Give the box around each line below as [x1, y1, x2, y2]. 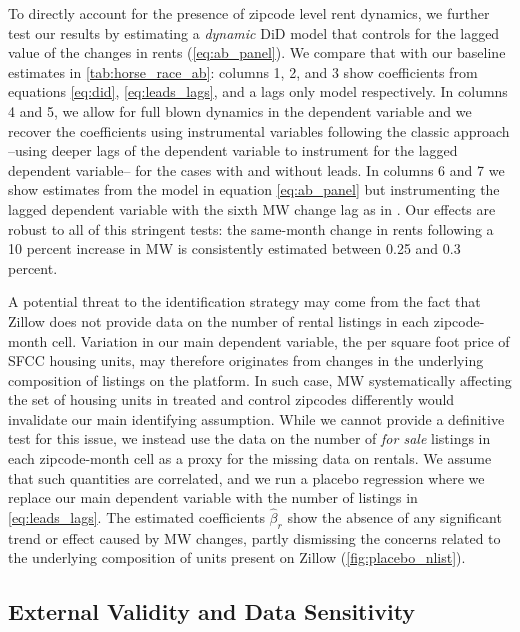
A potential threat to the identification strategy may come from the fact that [8, 291, 481, 312]
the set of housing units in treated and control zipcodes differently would [8, 389, 455, 410]
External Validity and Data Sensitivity [8, 596, 416, 627]
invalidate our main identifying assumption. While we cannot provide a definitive [8, 408, 505, 429]
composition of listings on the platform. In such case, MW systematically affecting [8, 369, 512, 390]
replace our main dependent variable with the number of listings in [8, 487, 418, 508]
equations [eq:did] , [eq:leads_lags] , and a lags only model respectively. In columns [8, 81, 508, 102]
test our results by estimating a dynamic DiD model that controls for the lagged [8, 22, 500, 43]
